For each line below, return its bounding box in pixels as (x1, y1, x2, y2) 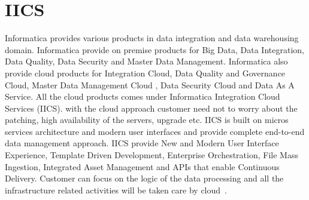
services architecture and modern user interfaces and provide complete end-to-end (5, 125, 305, 137)
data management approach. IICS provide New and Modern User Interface (5, 137, 279, 149)
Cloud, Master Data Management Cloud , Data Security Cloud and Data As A (5, 78, 295, 91)
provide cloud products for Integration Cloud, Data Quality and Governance (5, 66, 286, 79)
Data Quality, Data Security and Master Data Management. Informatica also (5, 55, 288, 67)
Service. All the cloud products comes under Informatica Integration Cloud (5, 90, 280, 103)
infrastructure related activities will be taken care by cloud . (5, 183, 227, 196)
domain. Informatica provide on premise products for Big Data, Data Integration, (5, 43, 304, 56)
